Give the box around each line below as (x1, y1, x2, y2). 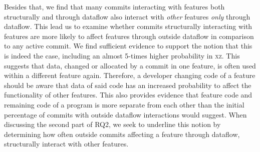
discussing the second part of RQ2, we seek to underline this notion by (4, 119, 221, 129)
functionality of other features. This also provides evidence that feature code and (4, 89, 252, 100)
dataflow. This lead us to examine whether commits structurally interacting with (4, 21, 252, 31)
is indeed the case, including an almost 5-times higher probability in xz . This (4, 50, 240, 60)
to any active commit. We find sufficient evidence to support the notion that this (4, 40, 252, 51)
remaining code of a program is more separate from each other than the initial (4, 99, 244, 109)
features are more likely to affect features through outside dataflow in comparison (4, 30, 254, 41)
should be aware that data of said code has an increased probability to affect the (4, 79, 251, 90)
